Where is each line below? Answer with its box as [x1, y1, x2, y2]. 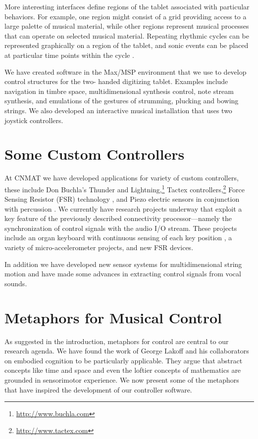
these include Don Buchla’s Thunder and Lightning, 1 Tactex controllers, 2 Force [4, 182, 245, 194]
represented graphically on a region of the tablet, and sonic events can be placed [4, 40, 249, 50]
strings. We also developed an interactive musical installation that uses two [4, 105, 232, 115]
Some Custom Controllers [4, 144, 185, 164]
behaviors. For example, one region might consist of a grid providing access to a [4, 11, 247, 21]
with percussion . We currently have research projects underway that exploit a [4, 203, 242, 214]
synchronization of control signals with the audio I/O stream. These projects [4, 222, 237, 233]
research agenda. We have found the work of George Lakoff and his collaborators [4, 346, 249, 356]
